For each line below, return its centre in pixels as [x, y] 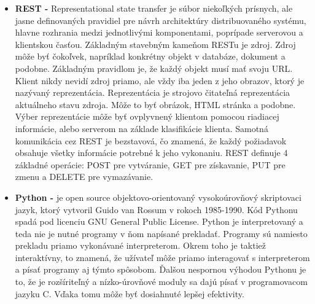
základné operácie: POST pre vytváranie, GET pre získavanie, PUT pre [150, 164]
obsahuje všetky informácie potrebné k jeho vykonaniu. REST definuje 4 [151, 153]
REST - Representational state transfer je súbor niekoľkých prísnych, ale [154, 8]
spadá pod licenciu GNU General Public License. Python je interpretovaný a [159, 221]
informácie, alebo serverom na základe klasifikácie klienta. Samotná [142, 128]
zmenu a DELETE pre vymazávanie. [84, 177]
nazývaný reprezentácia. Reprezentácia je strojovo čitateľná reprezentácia [153, 92]
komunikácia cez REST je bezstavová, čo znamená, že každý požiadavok [151, 140]
